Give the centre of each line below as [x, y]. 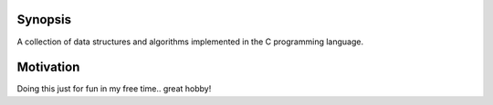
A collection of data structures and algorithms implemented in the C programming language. [190, 42]
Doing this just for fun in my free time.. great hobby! [114, 89]
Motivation [48, 67]
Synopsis [44, 19]
